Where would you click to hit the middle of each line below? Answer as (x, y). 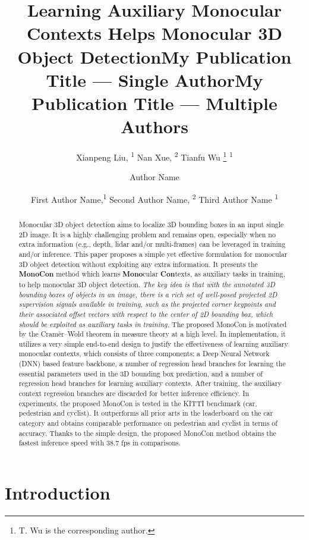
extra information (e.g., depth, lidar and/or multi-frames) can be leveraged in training (152, 244)
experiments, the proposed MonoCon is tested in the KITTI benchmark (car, (138, 403)
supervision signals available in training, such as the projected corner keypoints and (147, 304)
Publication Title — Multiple (154, 103)
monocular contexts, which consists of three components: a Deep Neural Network (144, 354)
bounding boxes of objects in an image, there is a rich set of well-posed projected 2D (148, 294)
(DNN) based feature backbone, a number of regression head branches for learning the (152, 364)
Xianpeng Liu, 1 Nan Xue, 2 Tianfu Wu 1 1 (154, 156)
